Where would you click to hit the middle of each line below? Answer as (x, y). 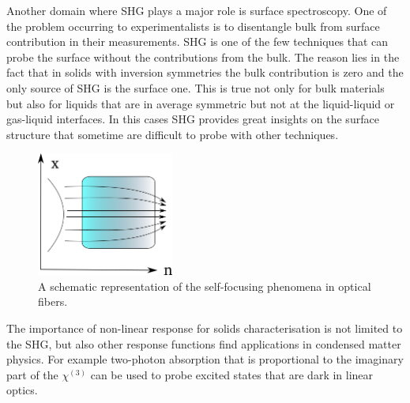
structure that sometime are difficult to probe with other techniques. (173, 134)
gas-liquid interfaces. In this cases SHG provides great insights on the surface (193, 119)
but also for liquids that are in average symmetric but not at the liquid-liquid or (201, 103)
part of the (32, 374)
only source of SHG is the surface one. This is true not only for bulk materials (196, 87)
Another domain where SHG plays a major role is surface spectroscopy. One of (197, 10)
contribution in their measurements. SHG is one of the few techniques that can (197, 41)
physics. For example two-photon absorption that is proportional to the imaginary (205, 359)
